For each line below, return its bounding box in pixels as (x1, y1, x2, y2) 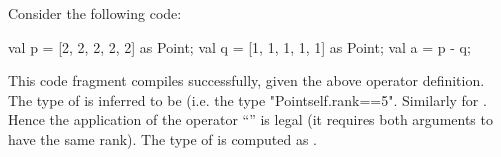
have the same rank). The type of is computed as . (8, 128, 318, 149)
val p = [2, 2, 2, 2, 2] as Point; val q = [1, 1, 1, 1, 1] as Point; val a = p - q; (8, 36, 471, 57)
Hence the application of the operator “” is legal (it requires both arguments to (8, 109, 493, 130)
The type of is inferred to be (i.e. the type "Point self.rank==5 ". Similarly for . (8, 89, 487, 110)
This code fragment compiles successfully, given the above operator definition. (8, 70, 485, 91)
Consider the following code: (8, 3, 182, 23)
